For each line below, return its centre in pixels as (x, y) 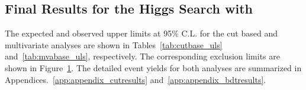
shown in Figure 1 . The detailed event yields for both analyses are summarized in (153, 67)
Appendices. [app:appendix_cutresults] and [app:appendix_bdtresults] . (136, 79)
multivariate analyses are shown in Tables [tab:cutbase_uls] (114, 44)
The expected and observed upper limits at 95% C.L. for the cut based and (141, 33)
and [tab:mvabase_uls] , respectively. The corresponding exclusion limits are (142, 56)
